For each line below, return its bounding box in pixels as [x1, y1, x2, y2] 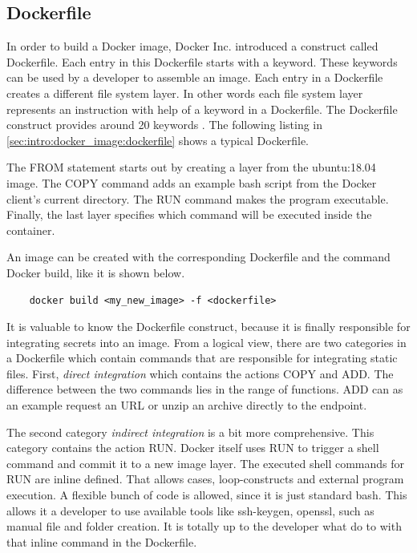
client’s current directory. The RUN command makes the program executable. [6, 190, 389, 207]
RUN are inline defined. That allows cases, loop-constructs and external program [6, 470, 404, 487]
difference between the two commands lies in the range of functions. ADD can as [6, 381, 403, 398]
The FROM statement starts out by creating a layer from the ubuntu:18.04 [6, 159, 376, 176]
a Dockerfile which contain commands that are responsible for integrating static [6, 349, 398, 366]
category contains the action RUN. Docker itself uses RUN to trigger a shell [6, 439, 379, 456]
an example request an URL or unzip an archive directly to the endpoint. [6, 397, 367, 414]
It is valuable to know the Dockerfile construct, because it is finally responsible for [6, 318, 411, 335]
